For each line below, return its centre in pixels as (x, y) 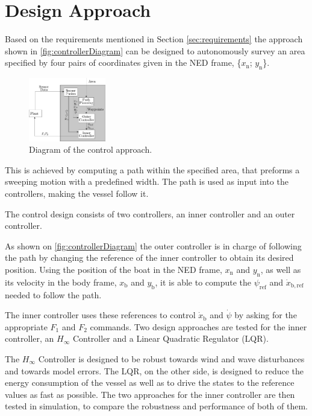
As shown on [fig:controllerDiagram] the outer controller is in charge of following (153, 245)
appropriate (26, 326)
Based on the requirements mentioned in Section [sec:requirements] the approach (154, 39)
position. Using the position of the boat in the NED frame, (114, 269)
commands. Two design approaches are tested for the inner (198, 326)
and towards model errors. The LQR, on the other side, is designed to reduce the (154, 370)
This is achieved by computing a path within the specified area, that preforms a (152, 169)
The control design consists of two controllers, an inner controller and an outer (150, 213)
